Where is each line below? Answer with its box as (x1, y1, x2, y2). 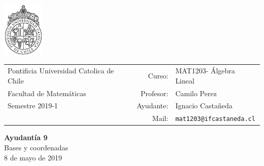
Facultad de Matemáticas (8, 88, 86, 98)
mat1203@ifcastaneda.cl (175, 115, 255, 123)
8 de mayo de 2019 (4, 152, 62, 162)
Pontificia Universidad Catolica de (8, 65, 114, 76)
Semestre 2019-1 (8, 100, 58, 111)
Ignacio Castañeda (175, 100, 233, 111)
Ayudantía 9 (4, 132, 48, 143)
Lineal (175, 75, 194, 86)
